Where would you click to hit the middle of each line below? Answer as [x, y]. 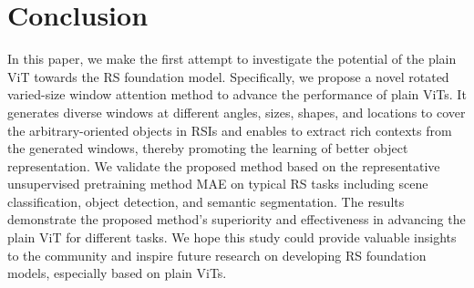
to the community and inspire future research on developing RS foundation [217, 255]
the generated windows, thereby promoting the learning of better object [208, 148]
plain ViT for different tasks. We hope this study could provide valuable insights [232, 237]
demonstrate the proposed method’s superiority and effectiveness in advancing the [237, 219]
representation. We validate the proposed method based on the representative [224, 165]
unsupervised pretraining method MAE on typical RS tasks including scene [218, 184]
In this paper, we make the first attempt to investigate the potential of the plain [232, 59]
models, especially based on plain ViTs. [117, 273]
